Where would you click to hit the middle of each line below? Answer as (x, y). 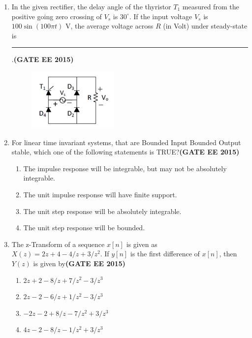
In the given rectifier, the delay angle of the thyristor (91, 6)
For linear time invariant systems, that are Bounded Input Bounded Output (126, 142)
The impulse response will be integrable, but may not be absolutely (125, 168)
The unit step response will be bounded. (84, 228)
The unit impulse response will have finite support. (100, 194)
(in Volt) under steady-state (205, 26)
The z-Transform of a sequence (58, 244)
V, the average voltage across (109, 26)
